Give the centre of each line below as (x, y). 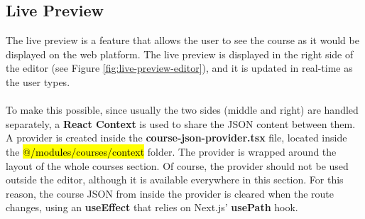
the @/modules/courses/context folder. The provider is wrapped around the (171, 151)
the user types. (38, 81)
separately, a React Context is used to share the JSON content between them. (181, 123)
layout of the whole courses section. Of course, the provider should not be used (177, 165)
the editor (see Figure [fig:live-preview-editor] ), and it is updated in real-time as (179, 68)
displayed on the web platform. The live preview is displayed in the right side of (180, 54)
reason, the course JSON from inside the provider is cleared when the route (170, 193)
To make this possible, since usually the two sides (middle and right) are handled (182, 110)
